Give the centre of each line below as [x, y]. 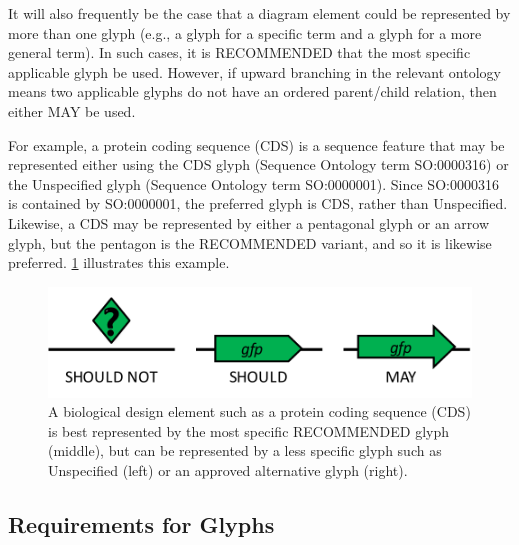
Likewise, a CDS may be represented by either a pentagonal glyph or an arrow [249, 222]
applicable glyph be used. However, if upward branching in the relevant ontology [254, 71]
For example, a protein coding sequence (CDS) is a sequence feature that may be [256, 144]
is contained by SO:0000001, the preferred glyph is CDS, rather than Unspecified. [258, 203]
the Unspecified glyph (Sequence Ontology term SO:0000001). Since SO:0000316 [253, 183]
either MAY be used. [72, 110]
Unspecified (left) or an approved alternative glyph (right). [228, 470]
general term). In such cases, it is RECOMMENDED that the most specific [239, 52]
